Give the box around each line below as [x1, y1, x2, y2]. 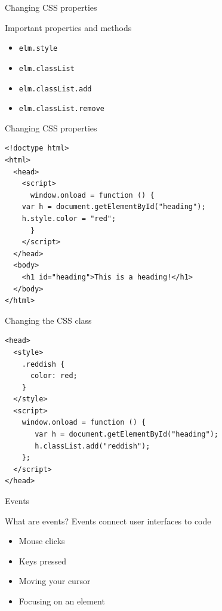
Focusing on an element [18, 595, 105, 607]
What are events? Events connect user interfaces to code [5, 514, 211, 527]
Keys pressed [18, 554, 66, 567]
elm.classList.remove [18, 105, 104, 113]
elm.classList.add [18, 84, 92, 93]
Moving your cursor [18, 575, 91, 587]
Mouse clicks [18, 535, 65, 547]
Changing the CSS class [5, 314, 92, 326]
